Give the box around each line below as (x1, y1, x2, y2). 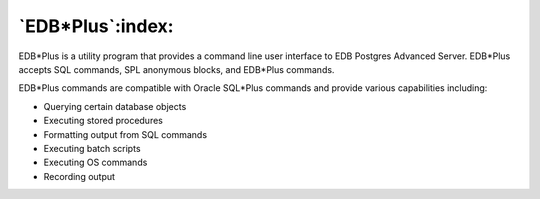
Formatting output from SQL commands (43, 128, 208, 140)
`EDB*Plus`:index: (18, 15, 174, 37)
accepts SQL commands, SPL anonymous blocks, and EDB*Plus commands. (18, 63, 335, 75)
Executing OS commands (43, 156, 148, 169)
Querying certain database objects (43, 100, 187, 112)
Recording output (43, 170, 115, 182)
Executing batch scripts (43, 142, 141, 154)
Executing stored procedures (43, 115, 164, 127)
